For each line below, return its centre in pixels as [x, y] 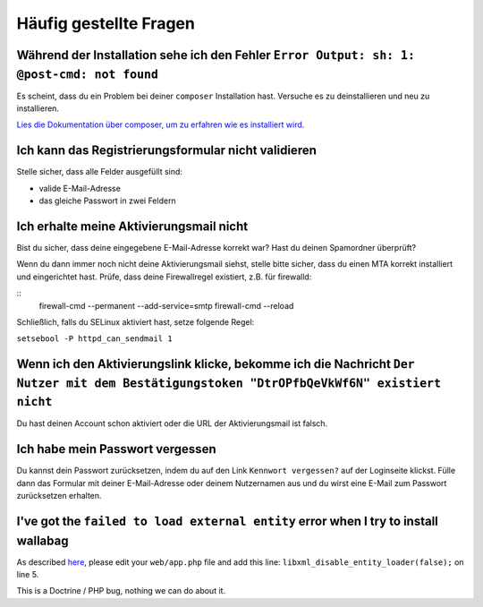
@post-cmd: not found [87, 74]
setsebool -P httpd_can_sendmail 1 [95, 339]
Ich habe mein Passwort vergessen [116, 449]
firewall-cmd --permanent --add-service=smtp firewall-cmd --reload [166, 305]
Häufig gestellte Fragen [106, 23]
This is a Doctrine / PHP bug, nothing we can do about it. [121, 591]
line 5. [28, 575]
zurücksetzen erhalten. [59, 496]
